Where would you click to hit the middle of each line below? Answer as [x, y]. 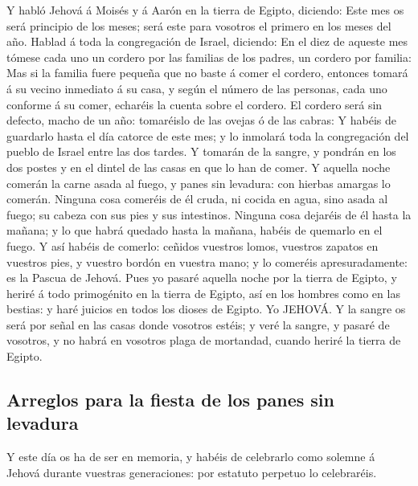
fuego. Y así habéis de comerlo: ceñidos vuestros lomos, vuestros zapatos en [193, 245]
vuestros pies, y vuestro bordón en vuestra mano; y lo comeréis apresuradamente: [207, 261]
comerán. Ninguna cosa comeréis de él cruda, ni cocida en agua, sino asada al [197, 199]
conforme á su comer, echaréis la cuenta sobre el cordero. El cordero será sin [195, 104]
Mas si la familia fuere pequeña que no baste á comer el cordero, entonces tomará [207, 73]
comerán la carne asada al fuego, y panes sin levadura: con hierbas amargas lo [199, 183]
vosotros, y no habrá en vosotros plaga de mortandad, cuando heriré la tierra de [204, 340]
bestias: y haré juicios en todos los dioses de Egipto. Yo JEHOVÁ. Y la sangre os [206, 309]
